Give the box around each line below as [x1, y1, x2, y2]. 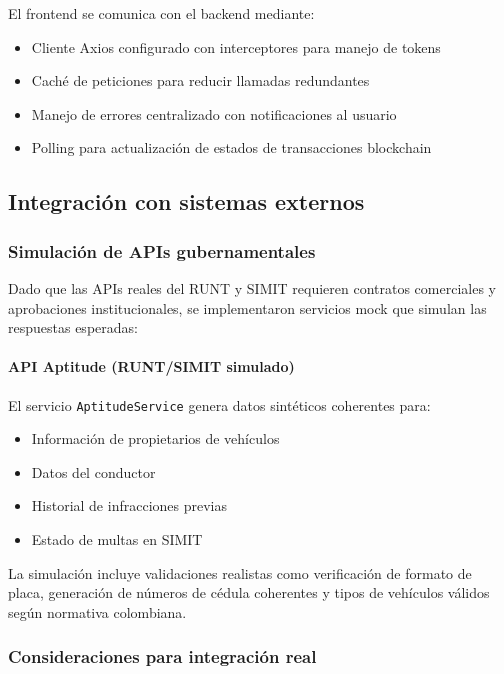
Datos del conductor [31, 461, 156, 482]
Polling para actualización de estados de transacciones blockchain [31, 137, 432, 158]
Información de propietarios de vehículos [31, 428, 280, 449]
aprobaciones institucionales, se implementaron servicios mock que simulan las [8, 297, 487, 318]
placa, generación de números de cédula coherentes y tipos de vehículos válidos [8, 582, 490, 603]
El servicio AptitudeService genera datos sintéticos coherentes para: [8, 394, 431, 415]
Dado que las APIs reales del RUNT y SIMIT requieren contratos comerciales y [8, 277, 496, 298]
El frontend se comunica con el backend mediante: [8, 3, 315, 23]
